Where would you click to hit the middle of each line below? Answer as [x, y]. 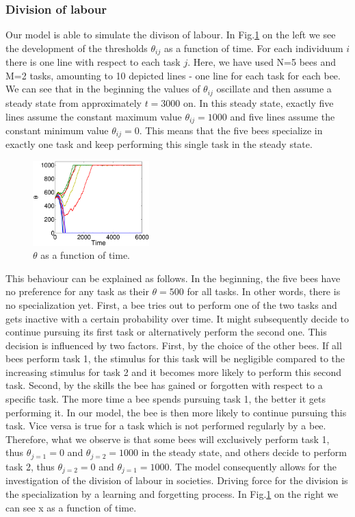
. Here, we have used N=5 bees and [262, 62]
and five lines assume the [282, 116]
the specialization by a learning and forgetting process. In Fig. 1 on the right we [172, 493]
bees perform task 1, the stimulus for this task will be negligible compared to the [175, 358]
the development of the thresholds [77, 48]
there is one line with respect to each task [93, 62]
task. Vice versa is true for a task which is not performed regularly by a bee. [166, 426]
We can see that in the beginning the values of [103, 89]
